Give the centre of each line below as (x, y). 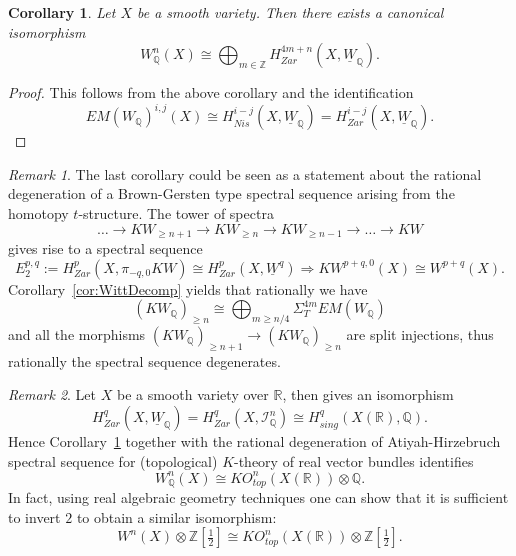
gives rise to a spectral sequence (105, 248)
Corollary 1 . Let (62, 12)
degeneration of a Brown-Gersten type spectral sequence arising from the (231, 193)
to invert (34, 516)
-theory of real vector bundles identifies (354, 460)
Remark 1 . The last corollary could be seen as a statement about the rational (245, 173)
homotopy (38, 213)
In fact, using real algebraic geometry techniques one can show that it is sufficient (258, 497)
